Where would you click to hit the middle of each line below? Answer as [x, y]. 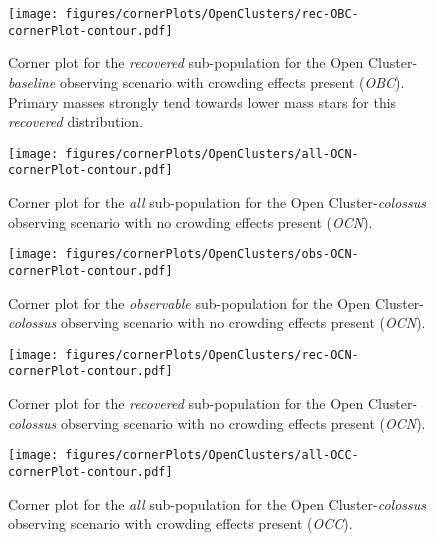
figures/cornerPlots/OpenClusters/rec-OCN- [212, 354]
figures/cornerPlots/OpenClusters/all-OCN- [212, 153]
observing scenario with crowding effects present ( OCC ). [180, 523]
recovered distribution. [76, 121]
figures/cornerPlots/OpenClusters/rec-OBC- [212, 14]
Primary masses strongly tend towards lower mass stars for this [202, 101]
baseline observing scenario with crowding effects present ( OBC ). [206, 81]
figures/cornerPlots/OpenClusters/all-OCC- [212, 455]
